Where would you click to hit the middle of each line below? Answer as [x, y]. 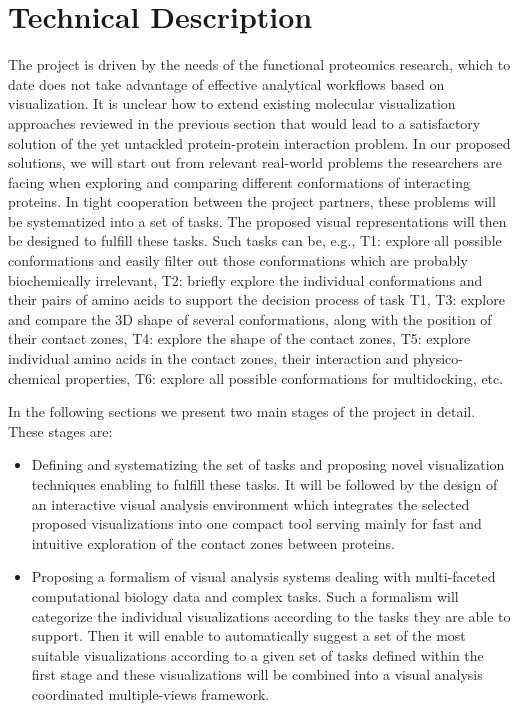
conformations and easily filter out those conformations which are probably [238, 260]
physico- [438, 358]
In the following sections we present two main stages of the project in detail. [242, 411]
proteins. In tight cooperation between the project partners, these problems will [252, 201]
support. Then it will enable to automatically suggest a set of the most [248, 635]
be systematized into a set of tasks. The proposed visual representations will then [257, 220]
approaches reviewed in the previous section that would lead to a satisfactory [244, 122]
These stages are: [60, 430]
